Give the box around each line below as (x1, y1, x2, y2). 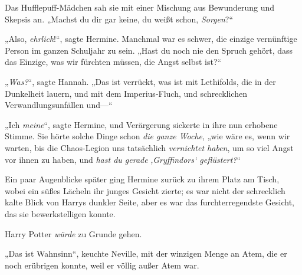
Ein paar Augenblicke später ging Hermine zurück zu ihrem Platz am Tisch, (5, 173, 280, 185)
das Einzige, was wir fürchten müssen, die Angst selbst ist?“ (5, 55, 222, 68)
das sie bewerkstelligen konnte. (5, 207, 116, 220)
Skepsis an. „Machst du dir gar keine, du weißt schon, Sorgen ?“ (5, 12, 234, 25)
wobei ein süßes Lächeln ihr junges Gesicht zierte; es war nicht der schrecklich (5, 184, 285, 197)
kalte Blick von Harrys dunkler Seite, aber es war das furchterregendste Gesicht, (5, 196, 294, 208)
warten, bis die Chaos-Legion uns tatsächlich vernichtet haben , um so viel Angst (5, 141, 294, 153)
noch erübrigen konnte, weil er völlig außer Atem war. (5, 258, 199, 271)
